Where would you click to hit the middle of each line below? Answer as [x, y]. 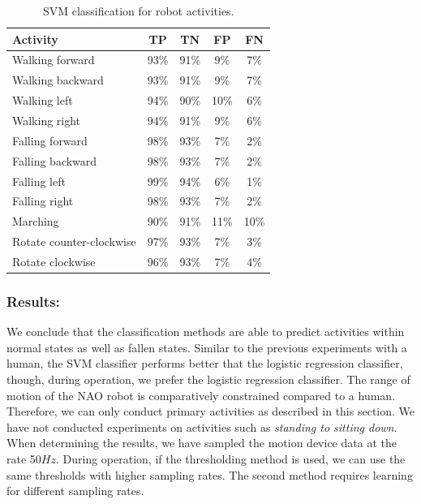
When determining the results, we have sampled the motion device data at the [202, 443]
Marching [36, 221]
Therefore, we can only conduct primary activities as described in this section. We [211, 411]
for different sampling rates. [75, 491]
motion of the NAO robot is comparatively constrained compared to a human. [201, 395]
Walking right [47, 120]
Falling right [43, 201]
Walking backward [58, 80]
